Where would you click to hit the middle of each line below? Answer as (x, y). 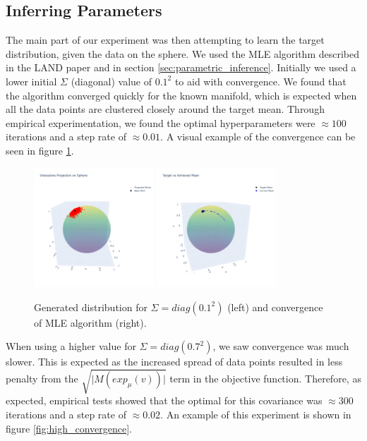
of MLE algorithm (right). (90, 322)
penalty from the (42, 378)
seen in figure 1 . (40, 150)
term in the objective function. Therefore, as (265, 378)
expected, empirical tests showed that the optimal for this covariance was (164, 400)
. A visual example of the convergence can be (258, 137)
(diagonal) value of (111, 81)
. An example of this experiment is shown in (256, 415)
